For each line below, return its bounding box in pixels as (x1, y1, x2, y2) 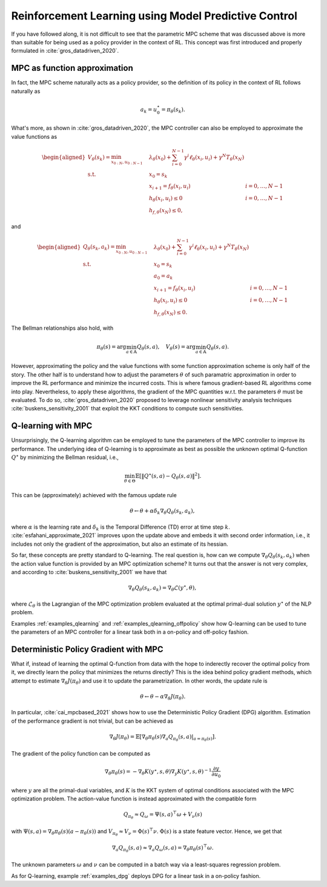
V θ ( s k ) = (87, 153, 110, 162)
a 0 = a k (153, 273, 173, 281)
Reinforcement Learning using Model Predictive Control (11, 9, 298, 22)
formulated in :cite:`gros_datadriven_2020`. (11, 47, 119, 55)
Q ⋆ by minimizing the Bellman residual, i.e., (11, 453, 119, 461)
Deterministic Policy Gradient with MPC (11, 644, 163, 654)
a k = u (140, 106, 157, 115)
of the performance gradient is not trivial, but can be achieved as (11, 717, 174, 725)
